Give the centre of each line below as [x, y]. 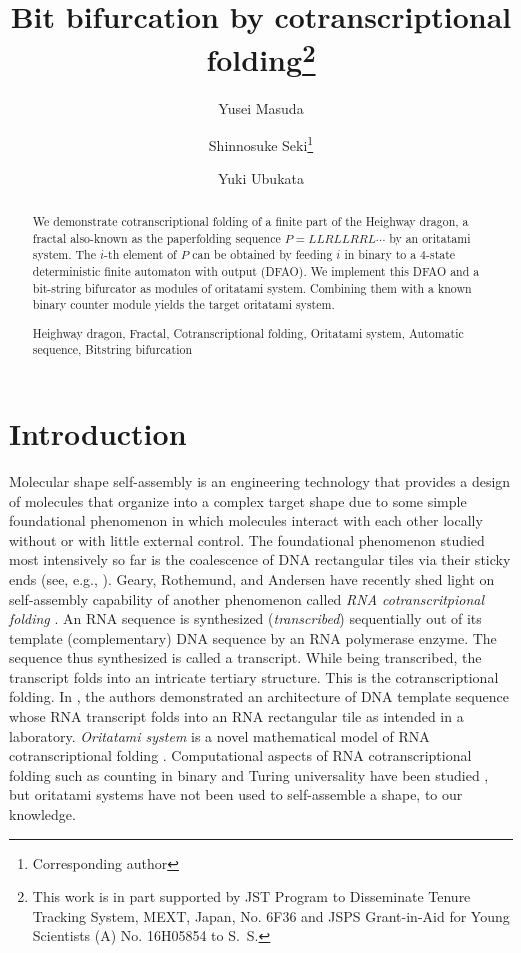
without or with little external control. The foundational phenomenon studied [247, 539]
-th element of [140, 254]
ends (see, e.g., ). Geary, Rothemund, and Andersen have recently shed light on [252, 578]
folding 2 [261, 57]
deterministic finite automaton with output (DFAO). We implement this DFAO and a [256, 270]
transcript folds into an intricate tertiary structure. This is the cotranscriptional [254, 676]
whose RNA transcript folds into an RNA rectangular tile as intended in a [236, 716]
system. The [64, 254]
